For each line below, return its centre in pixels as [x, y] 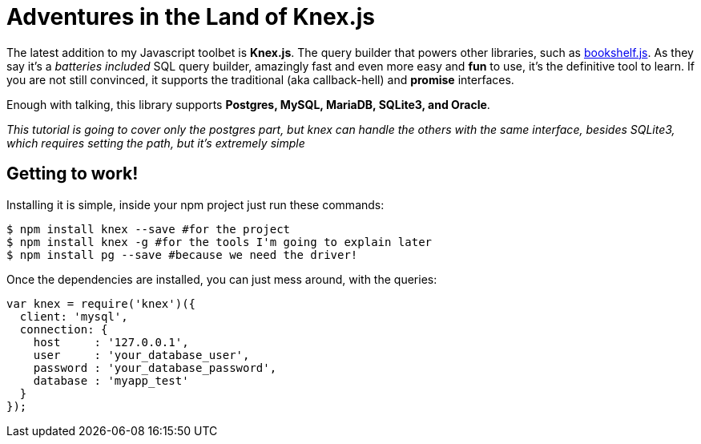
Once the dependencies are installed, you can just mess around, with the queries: [222, 279]
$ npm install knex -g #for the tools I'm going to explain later [220, 242]
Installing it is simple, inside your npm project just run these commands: [195, 204]
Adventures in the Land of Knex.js [191, 17]
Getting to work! [73, 174]
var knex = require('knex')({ [101, 303]
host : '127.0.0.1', [111, 342]
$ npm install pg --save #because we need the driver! [182, 254]
